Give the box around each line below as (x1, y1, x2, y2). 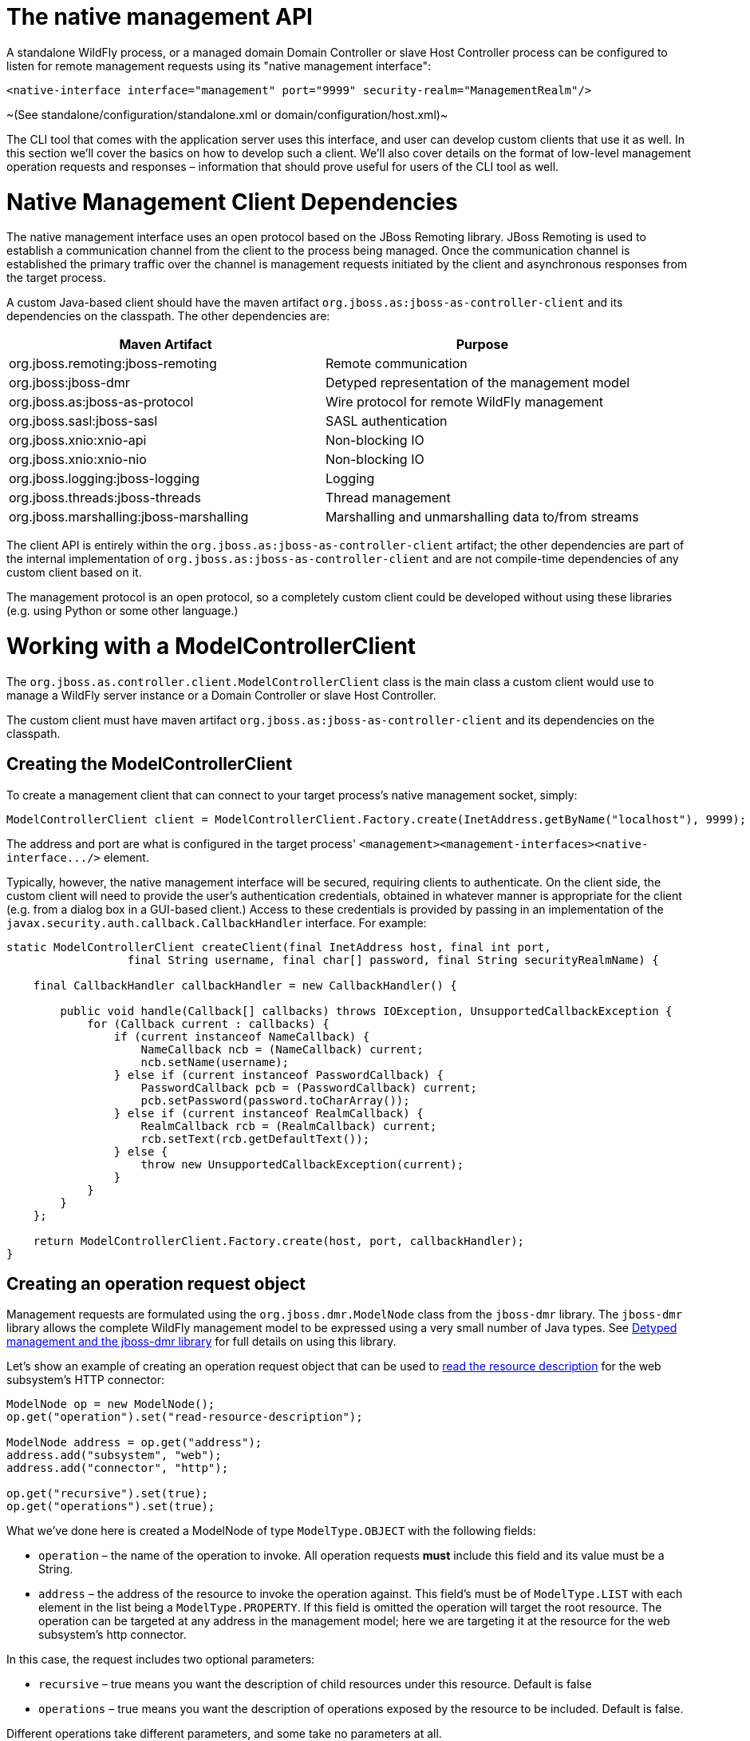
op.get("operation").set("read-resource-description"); (6, 1410, 363, 1424)
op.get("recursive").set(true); (6, 1487, 208, 1501)
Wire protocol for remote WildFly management (325, 394, 604, 410)
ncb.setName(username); (140, 1055, 290, 1069)
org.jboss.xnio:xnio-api (9, 432, 147, 449)
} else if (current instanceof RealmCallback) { (113, 1106, 424, 1120)
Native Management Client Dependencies (6, 188, 458, 216)
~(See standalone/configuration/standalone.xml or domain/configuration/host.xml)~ (6, 107, 448, 121)
